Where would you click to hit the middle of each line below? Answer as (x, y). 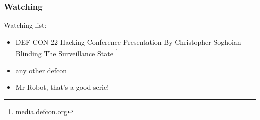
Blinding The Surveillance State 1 (67, 53)
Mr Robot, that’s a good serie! (62, 87)
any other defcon (41, 70)
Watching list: (25, 25)
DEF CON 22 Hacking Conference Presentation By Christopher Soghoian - (131, 42)
